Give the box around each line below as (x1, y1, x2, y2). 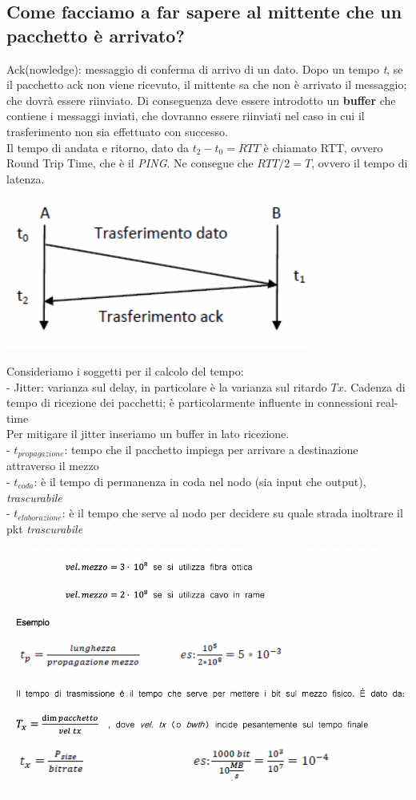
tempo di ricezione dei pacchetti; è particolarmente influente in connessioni (6, 394, 373, 411)
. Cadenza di (343, 378, 406, 395)
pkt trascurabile (6, 520, 83, 537)
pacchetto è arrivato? (6, 22, 185, 47)
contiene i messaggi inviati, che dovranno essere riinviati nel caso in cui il (6, 107, 365, 124)
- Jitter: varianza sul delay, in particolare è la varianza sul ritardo (6, 378, 327, 395)
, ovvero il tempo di (311, 155, 408, 171)
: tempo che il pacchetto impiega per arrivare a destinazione (64, 440, 358, 457)
